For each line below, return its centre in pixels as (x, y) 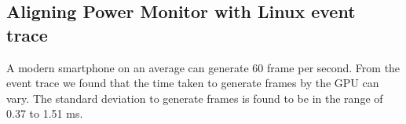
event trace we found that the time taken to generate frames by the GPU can (193, 83)
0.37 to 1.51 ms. (45, 113)
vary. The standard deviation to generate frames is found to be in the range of (195, 98)
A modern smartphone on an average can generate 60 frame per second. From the (203, 67)
